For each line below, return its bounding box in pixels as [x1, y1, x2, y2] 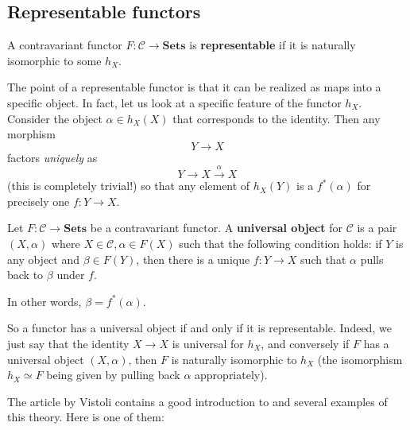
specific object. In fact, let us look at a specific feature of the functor [7, 94, 342, 110]
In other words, [7, 292, 82, 309]
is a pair [357, 219, 397, 236]
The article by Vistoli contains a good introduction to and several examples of [7, 393, 388, 409]
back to [7, 266, 44, 283]
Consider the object [7, 110, 102, 126]
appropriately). [195, 366, 268, 383]
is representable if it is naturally [189, 37, 356, 53]
